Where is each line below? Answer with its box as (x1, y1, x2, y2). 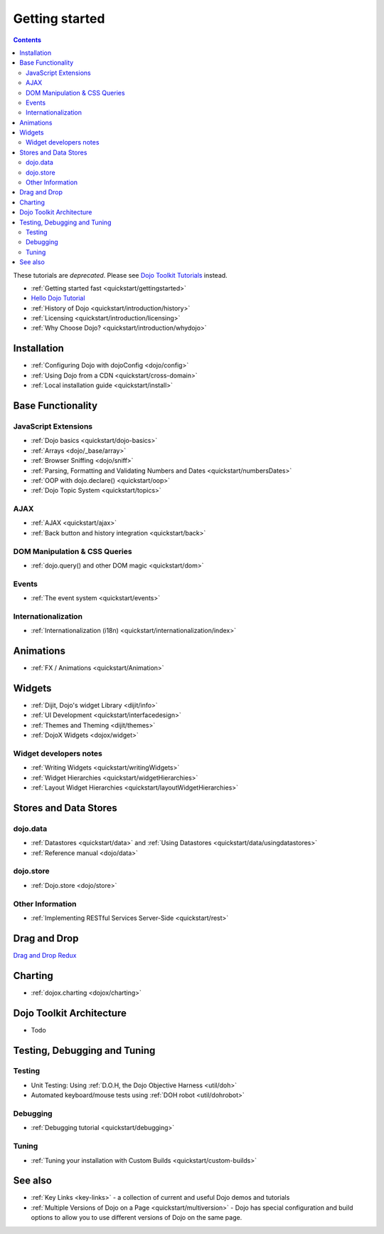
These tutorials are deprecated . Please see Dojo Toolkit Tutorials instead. (13, 271, 228, 279)
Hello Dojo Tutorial (31, 294, 85, 303)
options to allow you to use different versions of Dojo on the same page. (31, 1213, 242, 1222)
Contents (13, 36, 42, 44)
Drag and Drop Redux (13, 951, 77, 959)
